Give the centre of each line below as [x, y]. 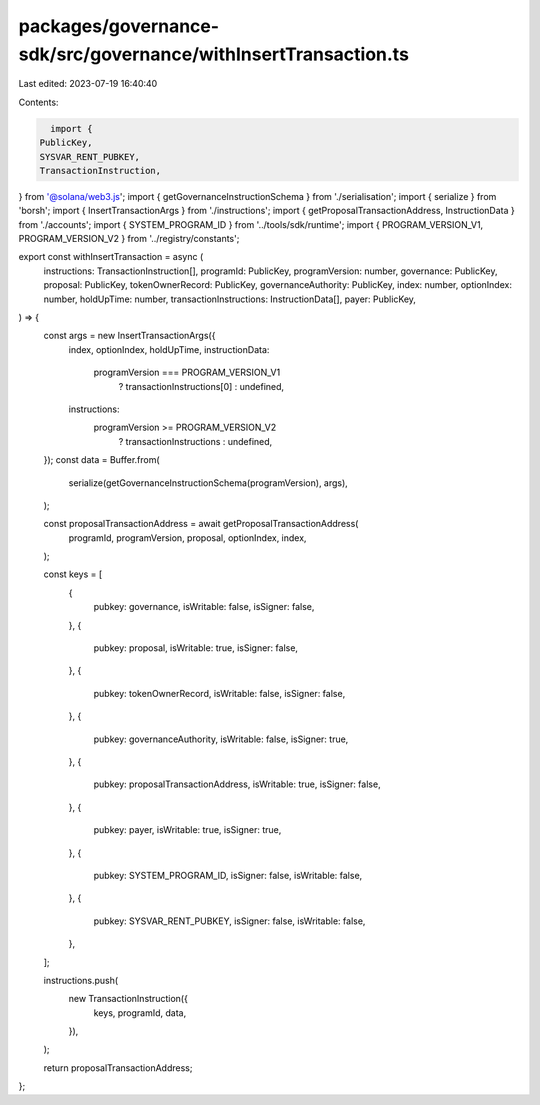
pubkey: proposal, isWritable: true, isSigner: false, [196, 648]
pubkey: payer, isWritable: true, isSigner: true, [187, 830]
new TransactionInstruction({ [128, 999]
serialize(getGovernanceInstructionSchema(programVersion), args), [208, 482]
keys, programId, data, [140, 1012]
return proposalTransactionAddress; [118, 1067]
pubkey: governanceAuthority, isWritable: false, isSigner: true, [221, 739]
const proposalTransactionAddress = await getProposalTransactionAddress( [201, 524]
